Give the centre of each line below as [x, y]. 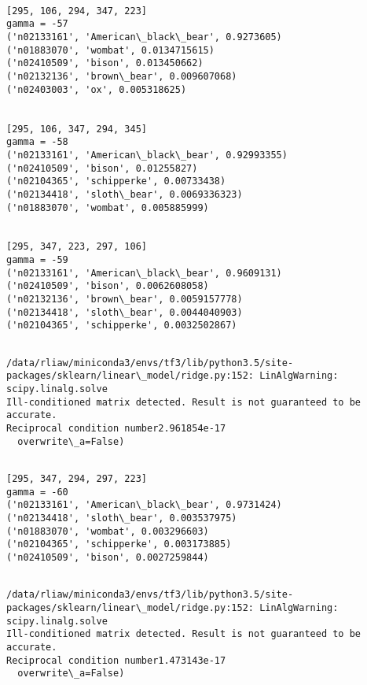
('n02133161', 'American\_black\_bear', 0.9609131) [144, 273]
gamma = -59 [37, 260]
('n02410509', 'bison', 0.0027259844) [108, 557]
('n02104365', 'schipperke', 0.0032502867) [122, 326]
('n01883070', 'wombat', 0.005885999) [108, 207]
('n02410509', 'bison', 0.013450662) [105, 63]
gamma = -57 [37, 24]
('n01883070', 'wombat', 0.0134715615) [110, 50]
